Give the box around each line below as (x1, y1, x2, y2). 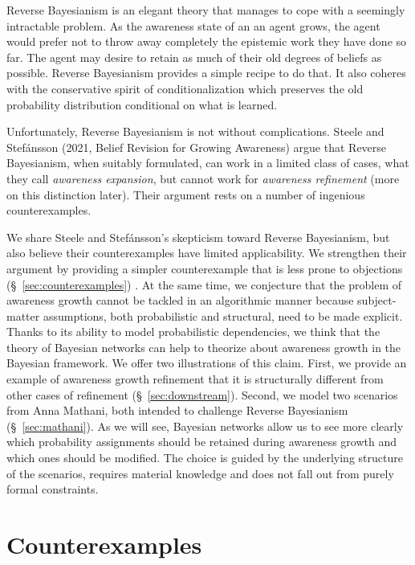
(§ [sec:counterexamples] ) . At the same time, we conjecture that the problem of (6, 276, 402, 293)
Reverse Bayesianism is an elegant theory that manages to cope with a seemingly (6, 2, 405, 18)
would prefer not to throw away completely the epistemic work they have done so (6, 33, 407, 50)
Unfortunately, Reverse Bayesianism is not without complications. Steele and (6, 123, 384, 140)
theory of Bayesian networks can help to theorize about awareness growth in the (6, 338, 401, 355)
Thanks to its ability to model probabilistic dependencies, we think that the (6, 323, 380, 340)
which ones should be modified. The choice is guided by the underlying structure (6, 449, 403, 466)
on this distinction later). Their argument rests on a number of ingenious (6, 186, 365, 203)
